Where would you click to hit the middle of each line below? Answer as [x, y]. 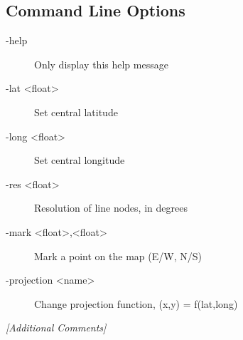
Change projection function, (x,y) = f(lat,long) [136, 303]
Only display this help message [101, 64]
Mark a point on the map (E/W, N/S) [118, 256]
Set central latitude [76, 112]
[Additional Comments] [56, 328]
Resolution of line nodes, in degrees [111, 208]
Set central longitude [80, 160]
